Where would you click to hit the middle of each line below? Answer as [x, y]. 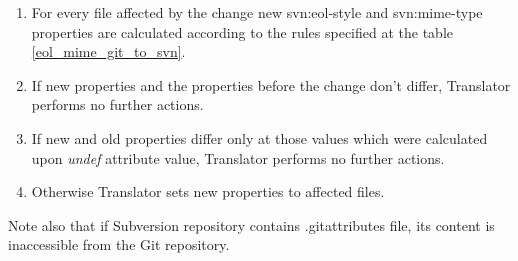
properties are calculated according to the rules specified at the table [242, 31]
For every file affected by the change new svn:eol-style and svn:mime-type [257, 12]
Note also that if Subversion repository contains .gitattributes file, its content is [251, 224]
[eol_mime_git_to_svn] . [108, 51]
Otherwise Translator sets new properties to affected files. [208, 191]
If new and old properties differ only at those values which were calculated [259, 137]
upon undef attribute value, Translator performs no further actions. [238, 157]
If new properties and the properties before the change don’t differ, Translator [271, 84]
